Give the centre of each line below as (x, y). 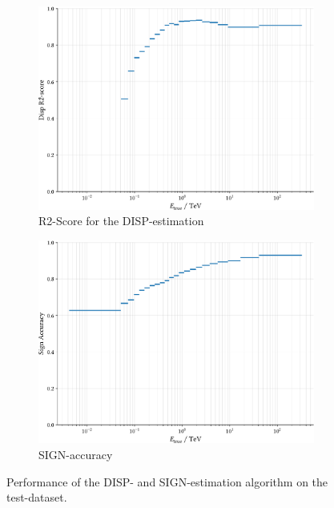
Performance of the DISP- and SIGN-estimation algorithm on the (167, 481)
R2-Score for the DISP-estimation (121, 221)
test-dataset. (37, 497)
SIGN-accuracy (76, 455)
